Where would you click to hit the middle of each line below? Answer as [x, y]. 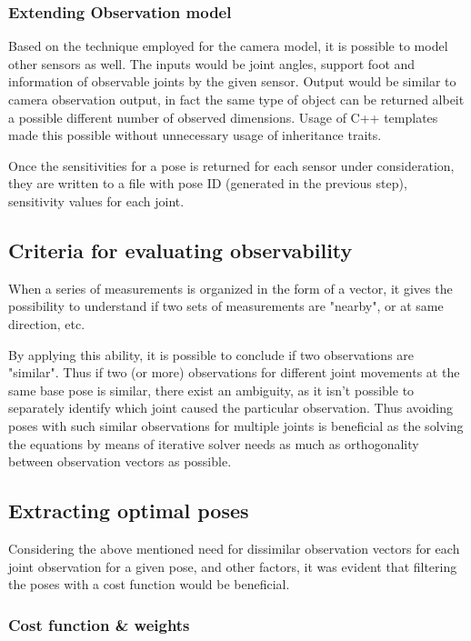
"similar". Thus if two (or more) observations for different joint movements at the [234, 372]
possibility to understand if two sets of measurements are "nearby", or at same [226, 306]
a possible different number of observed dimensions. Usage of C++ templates [223, 117]
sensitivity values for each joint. [96, 200]
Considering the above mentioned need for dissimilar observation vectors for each [234, 548]
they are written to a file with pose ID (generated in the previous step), [208, 183]
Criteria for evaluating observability [180, 250]
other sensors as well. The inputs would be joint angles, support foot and [212, 63]
